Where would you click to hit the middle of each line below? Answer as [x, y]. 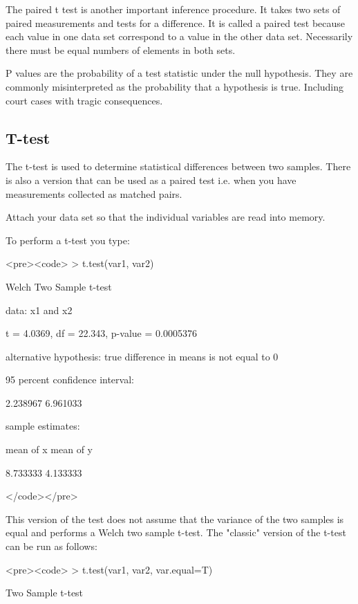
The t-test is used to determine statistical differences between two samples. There [178, 166]
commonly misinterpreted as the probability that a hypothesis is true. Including [175, 86]
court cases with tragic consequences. [84, 100]
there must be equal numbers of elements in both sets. [121, 49]
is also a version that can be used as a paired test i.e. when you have [151, 180]
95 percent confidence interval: [70, 379]
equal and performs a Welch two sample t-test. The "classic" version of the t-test [176, 532]
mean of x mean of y [49, 449]
